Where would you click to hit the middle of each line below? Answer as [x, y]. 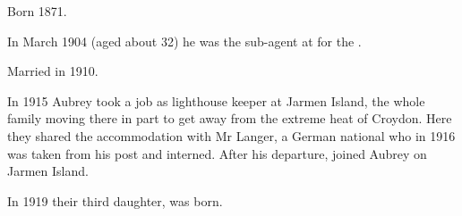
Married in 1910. [53, 71]
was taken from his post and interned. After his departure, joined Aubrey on [217, 153]
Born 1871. [37, 11]
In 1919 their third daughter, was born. [115, 200]
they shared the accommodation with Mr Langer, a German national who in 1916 [231, 135]
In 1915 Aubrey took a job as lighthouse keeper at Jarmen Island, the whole [216, 100]
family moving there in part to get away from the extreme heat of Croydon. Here [230, 118]
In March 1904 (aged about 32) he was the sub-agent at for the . [184, 41]
